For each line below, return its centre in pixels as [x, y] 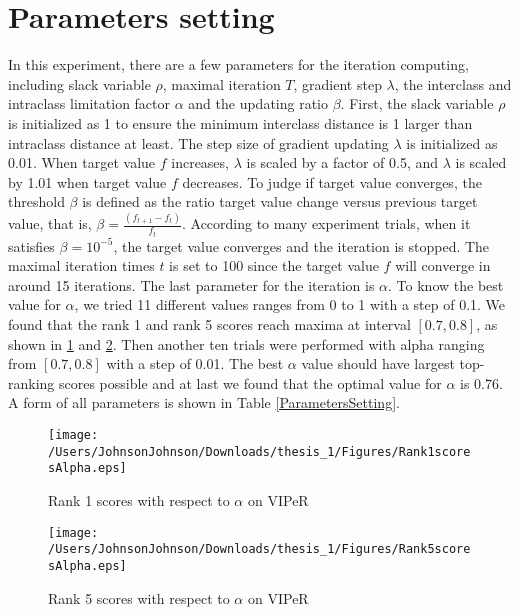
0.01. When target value [82, 162]
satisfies [31, 245]
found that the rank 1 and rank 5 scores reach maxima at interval [209, 324]
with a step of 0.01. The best [195, 363]
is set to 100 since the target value [274, 265]
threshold [36, 201]
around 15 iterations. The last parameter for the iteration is [191, 284]
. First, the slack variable [417, 103]
